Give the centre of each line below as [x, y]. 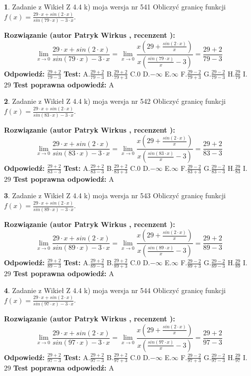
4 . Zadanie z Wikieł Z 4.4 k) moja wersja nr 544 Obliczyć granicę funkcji [115, 290]
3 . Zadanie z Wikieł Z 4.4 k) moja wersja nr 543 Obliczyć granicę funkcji [115, 195]
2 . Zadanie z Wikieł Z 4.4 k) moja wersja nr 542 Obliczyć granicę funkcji [115, 101]
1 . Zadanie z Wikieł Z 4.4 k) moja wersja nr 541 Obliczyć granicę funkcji [115, 6]
